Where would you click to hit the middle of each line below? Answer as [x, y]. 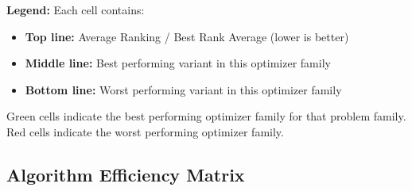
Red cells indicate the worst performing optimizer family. [145, 131]
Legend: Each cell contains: [76, 10]
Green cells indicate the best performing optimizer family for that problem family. [206, 116]
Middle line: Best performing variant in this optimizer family [178, 63]
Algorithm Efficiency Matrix [126, 174]
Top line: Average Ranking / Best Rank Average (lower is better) [187, 36]
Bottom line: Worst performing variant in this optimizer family [183, 89]
